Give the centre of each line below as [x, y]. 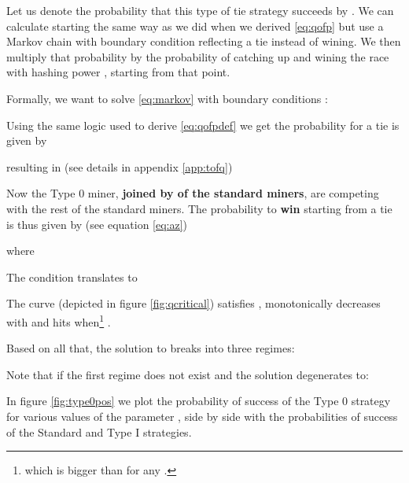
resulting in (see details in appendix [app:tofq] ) [120, 166]
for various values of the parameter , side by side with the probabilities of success [202, 416]
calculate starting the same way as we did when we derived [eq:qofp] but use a [195, 26]
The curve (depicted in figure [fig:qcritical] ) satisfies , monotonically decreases [193, 303]
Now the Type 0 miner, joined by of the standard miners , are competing [193, 193]
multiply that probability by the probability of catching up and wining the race [198, 56]
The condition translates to [72, 277]
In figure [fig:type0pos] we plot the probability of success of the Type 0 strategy [199, 401]
